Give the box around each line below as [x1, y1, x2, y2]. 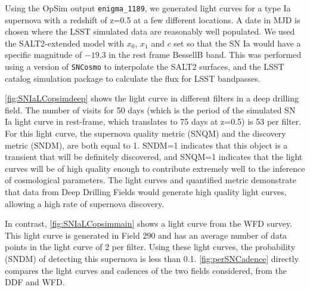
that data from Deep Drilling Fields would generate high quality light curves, [5, 186, 287, 198]
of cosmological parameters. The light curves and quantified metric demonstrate [5, 174, 296, 186]
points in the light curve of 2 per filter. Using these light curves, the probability [5, 240, 296, 253]
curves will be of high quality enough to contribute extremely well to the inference [5, 162, 305, 174]
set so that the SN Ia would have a [173, 36, 301, 49]
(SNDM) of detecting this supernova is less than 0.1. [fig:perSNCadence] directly [5, 252, 299, 264]
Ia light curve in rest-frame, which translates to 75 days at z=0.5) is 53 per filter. [5, 115, 302, 128]
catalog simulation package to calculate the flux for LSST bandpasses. [5, 72, 261, 84]
